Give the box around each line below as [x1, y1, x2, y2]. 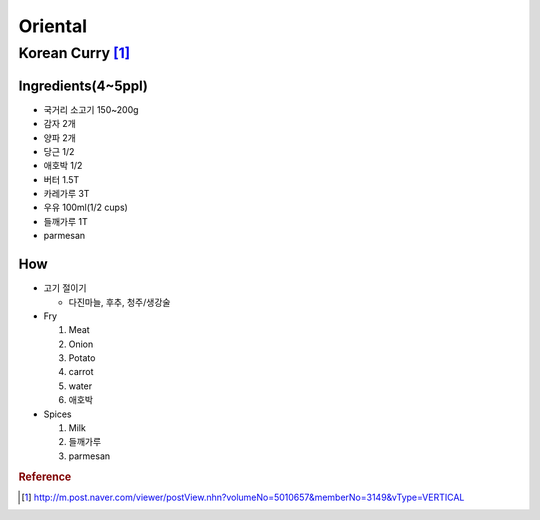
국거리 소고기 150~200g [43, 103, 139, 115]
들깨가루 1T [43, 215, 89, 227]
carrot [68, 366, 94, 378]
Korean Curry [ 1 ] [18, 44, 130, 62]
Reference [18, 470, 72, 484]
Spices [43, 408, 72, 420]
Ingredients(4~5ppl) [18, 77, 149, 94]
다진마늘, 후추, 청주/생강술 [68, 296, 171, 308]
